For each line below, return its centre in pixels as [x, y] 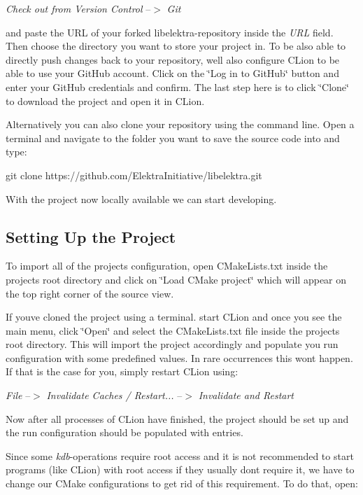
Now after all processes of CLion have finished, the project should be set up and [177, 418]
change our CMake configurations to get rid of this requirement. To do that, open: [182, 483]
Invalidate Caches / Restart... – [114, 395]
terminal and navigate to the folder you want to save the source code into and [173, 138]
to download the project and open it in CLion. [105, 100]
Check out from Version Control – [78, 8]
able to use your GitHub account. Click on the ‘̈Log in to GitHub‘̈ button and [172, 73]
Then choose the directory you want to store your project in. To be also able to [176, 46]
